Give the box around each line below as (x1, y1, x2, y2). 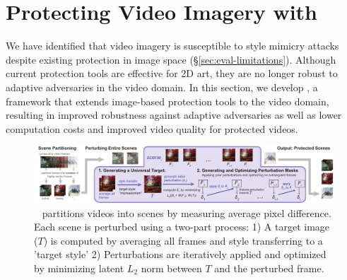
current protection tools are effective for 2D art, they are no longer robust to (6, 66, 338, 81)
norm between (141, 260, 202, 275)
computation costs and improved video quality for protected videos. (6, 121, 298, 136)
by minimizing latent (34, 260, 124, 275)
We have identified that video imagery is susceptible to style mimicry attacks (6, 38, 339, 53)
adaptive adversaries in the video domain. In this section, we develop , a (6, 79, 318, 94)
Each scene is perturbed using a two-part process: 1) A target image (34, 219, 330, 234)
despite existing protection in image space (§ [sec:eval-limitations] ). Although (6, 52, 336, 66)
